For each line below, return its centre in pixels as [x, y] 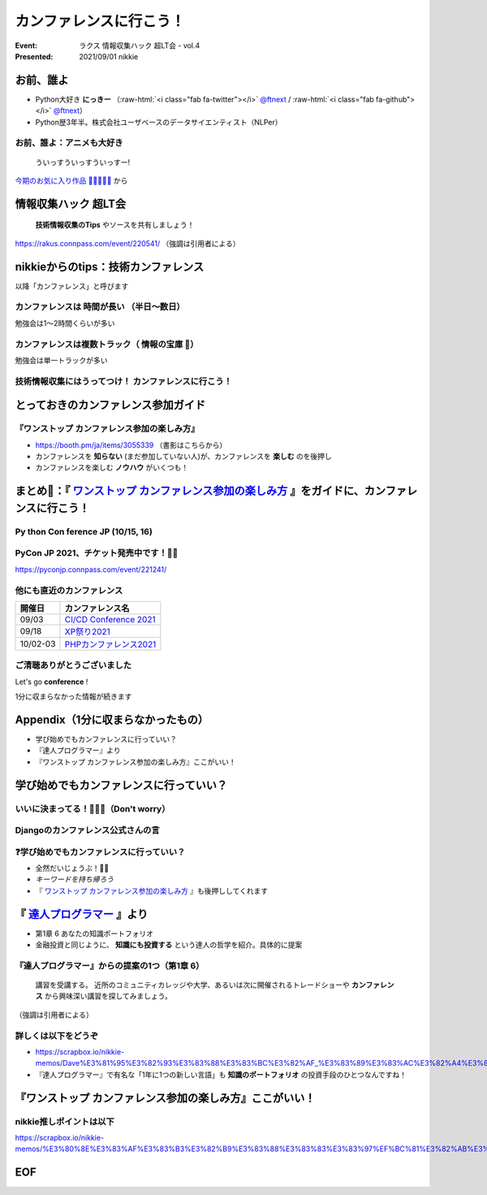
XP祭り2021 [88, 631]
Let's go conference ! [52, 682]
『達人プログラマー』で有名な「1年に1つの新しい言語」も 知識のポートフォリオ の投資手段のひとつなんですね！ [221, 1074]
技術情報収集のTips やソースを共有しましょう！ [115, 225]
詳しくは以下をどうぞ [57, 1036]
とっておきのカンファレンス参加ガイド [110, 405]
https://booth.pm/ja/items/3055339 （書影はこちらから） [131, 445]
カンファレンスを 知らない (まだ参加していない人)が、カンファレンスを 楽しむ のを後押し [183, 457]
